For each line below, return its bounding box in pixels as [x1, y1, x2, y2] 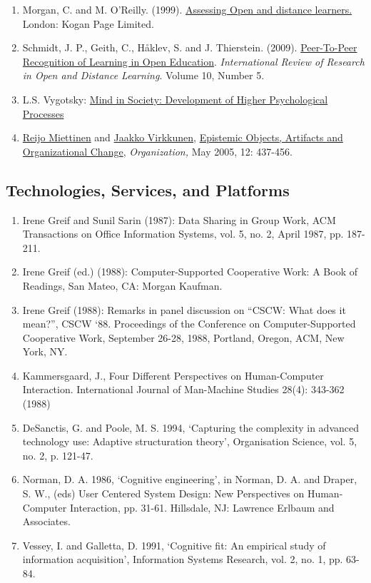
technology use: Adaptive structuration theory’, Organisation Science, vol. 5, [22, 434, 357, 449]
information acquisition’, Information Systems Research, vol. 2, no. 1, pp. [22, 552, 343, 567]
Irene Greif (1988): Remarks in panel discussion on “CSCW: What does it [22, 302, 346, 317]
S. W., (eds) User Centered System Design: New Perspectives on [22, 486, 305, 501]
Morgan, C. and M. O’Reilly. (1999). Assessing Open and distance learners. [22, 2, 352, 16]
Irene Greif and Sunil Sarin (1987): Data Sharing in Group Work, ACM [22, 212, 336, 227]
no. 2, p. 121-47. [22, 447, 93, 462]
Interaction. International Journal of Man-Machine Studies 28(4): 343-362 [22, 382, 345, 397]
